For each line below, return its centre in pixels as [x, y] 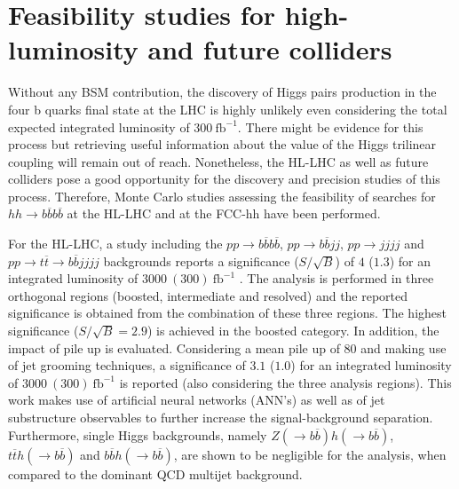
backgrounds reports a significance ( [201, 260]
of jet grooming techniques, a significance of [127, 365]
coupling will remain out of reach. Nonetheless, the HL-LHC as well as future [218, 161]
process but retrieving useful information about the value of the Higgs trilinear [222, 144]
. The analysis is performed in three [336, 278]
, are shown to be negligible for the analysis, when [310, 454]
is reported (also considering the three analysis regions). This [285, 382]
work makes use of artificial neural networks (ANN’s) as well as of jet [197, 400]
